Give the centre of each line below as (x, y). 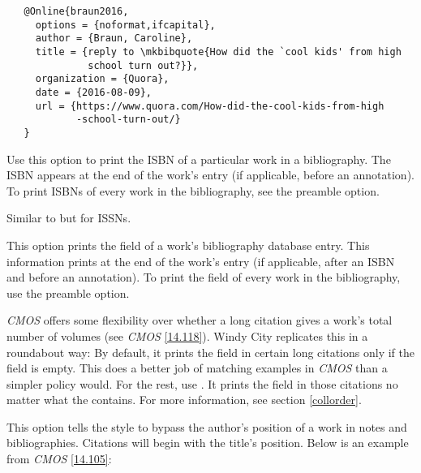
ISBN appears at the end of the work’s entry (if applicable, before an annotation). (210, 175)
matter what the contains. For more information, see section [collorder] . (184, 400)
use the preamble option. (68, 292)
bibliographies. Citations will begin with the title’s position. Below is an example (208, 443)
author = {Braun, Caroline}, (114, 39)
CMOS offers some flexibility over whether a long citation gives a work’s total (200, 320)
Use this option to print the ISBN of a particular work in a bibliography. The (199, 159)
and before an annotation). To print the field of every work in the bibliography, (204, 277)
